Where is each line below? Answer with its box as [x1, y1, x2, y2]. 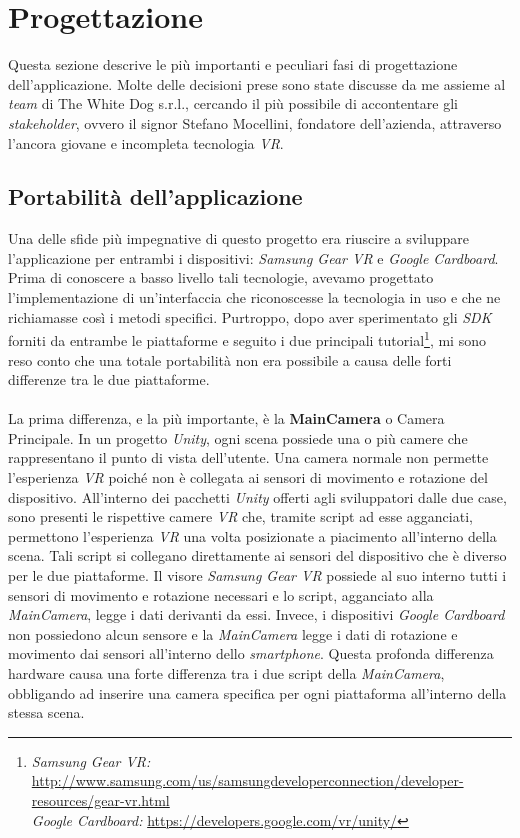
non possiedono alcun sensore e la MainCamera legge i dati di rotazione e [8, 623, 458, 644]
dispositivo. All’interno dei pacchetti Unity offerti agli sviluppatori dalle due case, [8, 486, 507, 507]
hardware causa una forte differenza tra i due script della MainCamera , [8, 663, 445, 684]
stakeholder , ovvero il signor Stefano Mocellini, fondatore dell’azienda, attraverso [8, 112, 502, 133]
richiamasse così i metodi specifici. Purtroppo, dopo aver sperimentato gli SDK [8, 306, 492, 327]
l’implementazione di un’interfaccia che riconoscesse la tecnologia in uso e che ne [8, 287, 501, 308]
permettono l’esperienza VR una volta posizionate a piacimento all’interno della [8, 525, 497, 546]
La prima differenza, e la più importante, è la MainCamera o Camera [8, 408, 445, 429]
